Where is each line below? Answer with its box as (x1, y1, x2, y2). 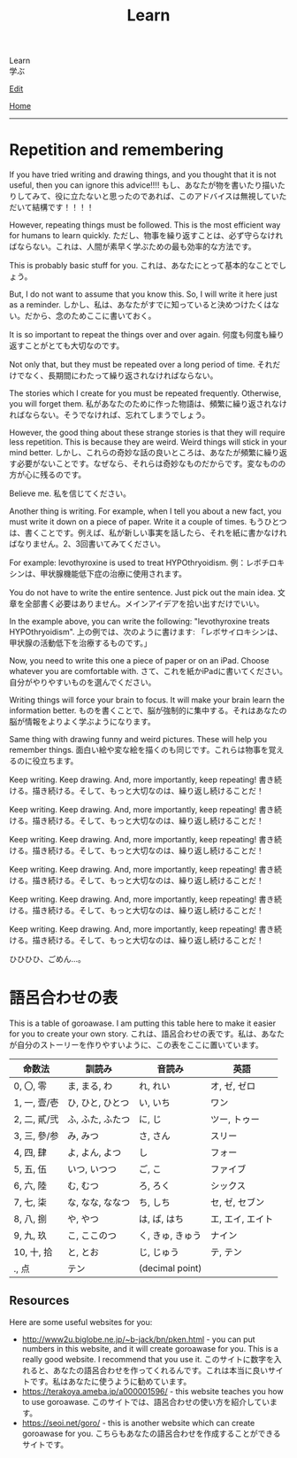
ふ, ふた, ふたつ (67, 1113, 131, 1126)
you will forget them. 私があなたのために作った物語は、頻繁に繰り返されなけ (9, 399, 287, 409)
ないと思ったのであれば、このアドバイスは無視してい (85, 191, 279, 202)
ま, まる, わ (67, 1080, 113, 1092)
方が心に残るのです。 (9, 469, 87, 480)
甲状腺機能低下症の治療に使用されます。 (39, 569, 187, 579)
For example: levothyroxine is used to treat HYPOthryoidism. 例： (9, 557, 247, 568)
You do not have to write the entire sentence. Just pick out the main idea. (9, 587, 276, 598)
